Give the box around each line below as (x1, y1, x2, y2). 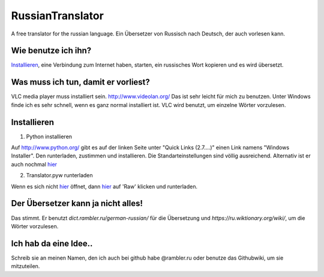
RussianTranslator (11, 9, 104, 22)
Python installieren (26, 133, 72, 140)
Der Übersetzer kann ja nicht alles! (11, 198, 143, 209)
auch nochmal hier (11, 160, 57, 168)
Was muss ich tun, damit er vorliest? (11, 77, 150, 87)
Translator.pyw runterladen (26, 172, 93, 179)
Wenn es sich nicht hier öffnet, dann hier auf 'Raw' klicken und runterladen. (11, 183, 198, 190)
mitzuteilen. (11, 263, 40, 270)
